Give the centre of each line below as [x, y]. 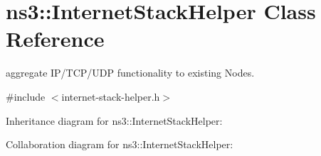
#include [26, 96]
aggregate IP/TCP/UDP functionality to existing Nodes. [130, 73]
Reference [55, 39]
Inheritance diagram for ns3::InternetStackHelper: [114, 120]
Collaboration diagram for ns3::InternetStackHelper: [120, 144]
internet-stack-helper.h [111, 96]
